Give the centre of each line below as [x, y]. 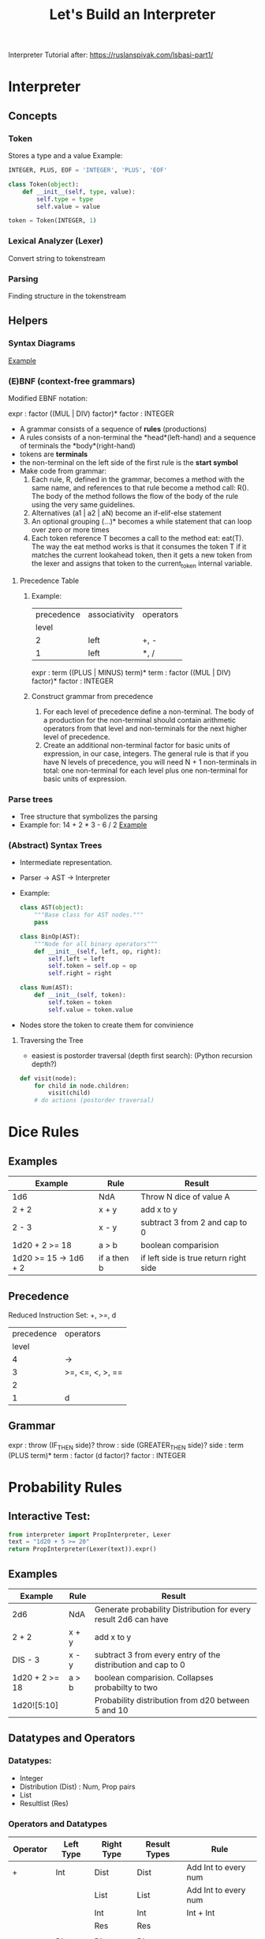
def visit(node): [48, 1078]
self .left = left [77, 958]
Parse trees [31, 799]
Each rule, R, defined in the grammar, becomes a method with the [138, 479]
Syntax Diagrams [42, 343]
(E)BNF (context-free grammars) [72, 381]
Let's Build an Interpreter [132, 15]
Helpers [28, 321]
